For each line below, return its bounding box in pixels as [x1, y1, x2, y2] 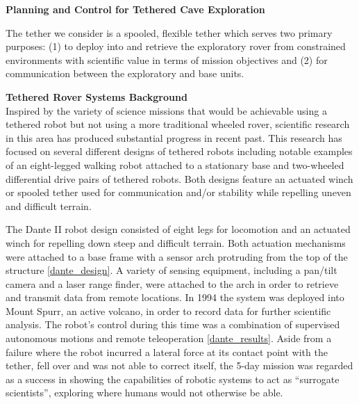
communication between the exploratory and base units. [6, 66, 244, 81]
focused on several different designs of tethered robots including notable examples [6, 144, 353, 159]
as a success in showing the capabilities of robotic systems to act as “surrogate [6, 371, 340, 386]
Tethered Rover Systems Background [6, 89, 187, 104]
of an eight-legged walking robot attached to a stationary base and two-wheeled [6, 157, 344, 172]
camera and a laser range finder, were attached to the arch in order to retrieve [6, 276, 339, 291]
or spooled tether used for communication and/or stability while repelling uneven [6, 185, 351, 200]
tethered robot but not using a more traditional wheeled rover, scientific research [6, 117, 350, 131]
